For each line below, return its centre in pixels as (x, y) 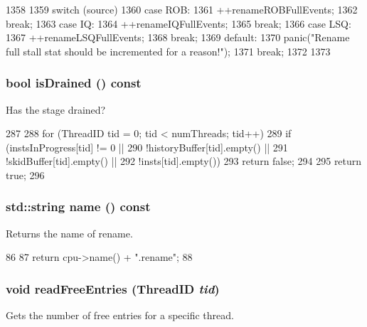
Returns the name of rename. (69, 233)
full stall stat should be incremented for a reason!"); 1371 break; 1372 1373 (168, 51)
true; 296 (25, 175)
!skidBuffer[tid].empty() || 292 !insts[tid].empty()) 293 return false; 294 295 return (184, 161)
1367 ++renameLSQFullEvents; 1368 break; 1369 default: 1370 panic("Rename (178, 37)
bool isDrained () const (74, 83)
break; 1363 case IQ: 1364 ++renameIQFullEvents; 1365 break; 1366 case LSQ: (179, 23)
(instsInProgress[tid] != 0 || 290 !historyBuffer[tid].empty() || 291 (147, 147)
